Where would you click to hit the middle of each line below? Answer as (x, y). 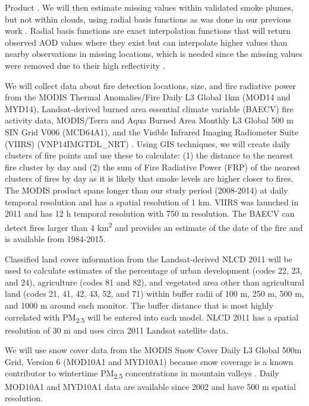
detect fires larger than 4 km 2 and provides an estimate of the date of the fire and (154, 226)
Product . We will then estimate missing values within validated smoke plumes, (149, 7)
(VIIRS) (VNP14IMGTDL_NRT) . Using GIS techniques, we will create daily (148, 143)
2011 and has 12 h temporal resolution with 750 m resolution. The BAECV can (150, 213)
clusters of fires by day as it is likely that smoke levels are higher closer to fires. (149, 178)
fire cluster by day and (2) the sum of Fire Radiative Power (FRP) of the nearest (153, 166)
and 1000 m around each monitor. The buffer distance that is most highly (139, 305)
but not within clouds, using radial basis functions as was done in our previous (148, 19)
